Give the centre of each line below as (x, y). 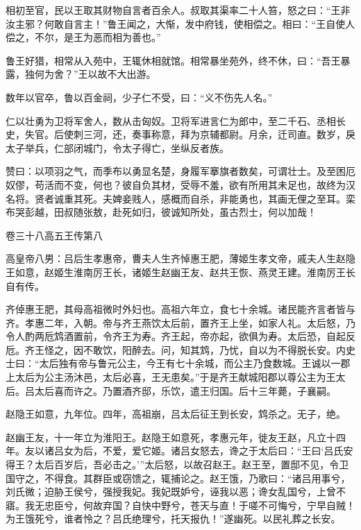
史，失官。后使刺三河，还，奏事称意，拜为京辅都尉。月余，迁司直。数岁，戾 (180, 134)
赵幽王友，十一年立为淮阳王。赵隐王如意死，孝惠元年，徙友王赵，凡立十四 (176, 437)
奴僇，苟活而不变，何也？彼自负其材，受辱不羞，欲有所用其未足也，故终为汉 (180, 184)
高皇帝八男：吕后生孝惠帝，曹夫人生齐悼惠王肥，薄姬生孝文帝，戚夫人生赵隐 (180, 258)
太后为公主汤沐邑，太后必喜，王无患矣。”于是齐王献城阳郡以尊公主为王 (175, 377)
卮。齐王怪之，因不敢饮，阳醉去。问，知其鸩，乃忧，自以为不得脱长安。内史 (180, 349)
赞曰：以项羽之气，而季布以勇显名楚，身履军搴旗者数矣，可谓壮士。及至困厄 (180, 171)
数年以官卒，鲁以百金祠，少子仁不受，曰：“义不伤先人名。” (139, 97)
